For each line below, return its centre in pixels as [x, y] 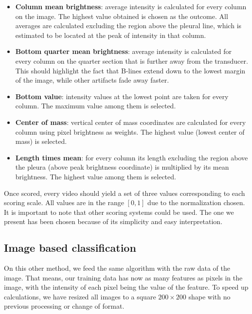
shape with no [209, 296]
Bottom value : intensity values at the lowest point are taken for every [122, 96]
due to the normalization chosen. [196, 202]
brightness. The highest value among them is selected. [96, 176]
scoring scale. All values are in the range [64, 202]
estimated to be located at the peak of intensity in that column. [111, 35]
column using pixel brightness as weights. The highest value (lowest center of [130, 131]
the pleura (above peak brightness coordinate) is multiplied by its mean [122, 167]
